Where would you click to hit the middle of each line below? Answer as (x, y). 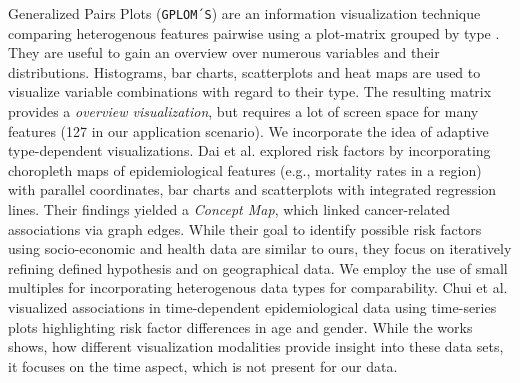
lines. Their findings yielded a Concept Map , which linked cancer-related (229, 209)
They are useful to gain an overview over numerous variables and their (224, 52)
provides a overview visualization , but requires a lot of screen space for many (243, 111)
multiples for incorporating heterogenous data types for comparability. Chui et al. (258, 287)
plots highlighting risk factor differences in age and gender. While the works (240, 326)
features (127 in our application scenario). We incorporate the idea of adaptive (248, 130)
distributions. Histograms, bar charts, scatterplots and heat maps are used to (244, 71)
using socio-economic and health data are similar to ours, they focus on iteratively (260, 248)
